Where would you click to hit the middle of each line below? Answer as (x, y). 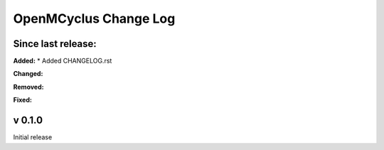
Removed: (28, 87)
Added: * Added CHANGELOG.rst (63, 61)
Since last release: (55, 44)
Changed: (28, 74)
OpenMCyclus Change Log (94, 18)
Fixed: (22, 100)
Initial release (33, 137)
